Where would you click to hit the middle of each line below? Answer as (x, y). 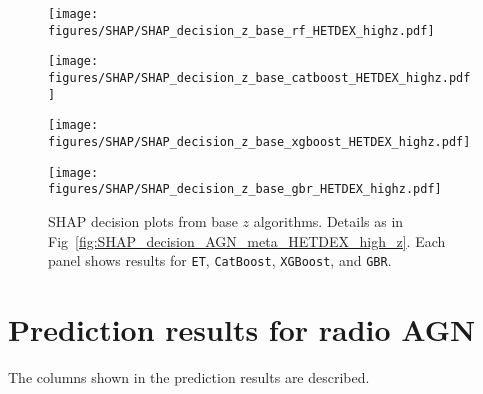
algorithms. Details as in (328, 220)
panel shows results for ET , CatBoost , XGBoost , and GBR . (220, 260)
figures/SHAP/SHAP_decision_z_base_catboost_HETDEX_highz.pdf (259, 77)
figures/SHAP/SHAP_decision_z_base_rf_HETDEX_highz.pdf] (241, 30)
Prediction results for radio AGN (242, 328)
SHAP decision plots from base (143, 220)
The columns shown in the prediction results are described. (189, 376)
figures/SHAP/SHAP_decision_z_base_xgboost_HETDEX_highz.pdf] (259, 141)
